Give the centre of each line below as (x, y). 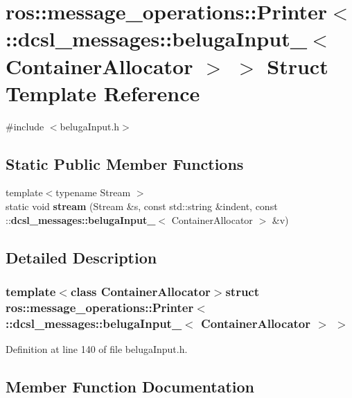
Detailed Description (81, 257)
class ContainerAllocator (140, 291)
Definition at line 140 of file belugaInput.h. (97, 349)
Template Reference (103, 93)
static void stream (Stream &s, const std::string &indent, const (142, 206)
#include (25, 126)
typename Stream (93, 192)
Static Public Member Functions (125, 163)
